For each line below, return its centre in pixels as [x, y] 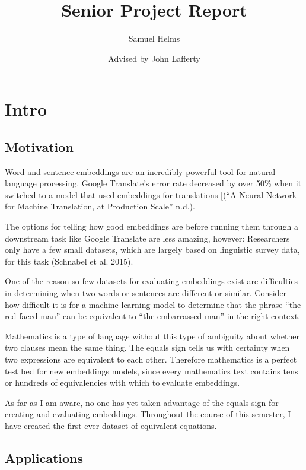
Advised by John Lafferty [154, 58]
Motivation [39, 146]
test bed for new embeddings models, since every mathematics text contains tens [152, 371]
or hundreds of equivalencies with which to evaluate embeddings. [122, 382]
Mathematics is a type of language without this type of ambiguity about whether [152, 336]
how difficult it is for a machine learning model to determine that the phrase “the [153, 304]
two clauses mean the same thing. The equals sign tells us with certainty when [147, 347]
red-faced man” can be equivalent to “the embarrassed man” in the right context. [153, 316]
